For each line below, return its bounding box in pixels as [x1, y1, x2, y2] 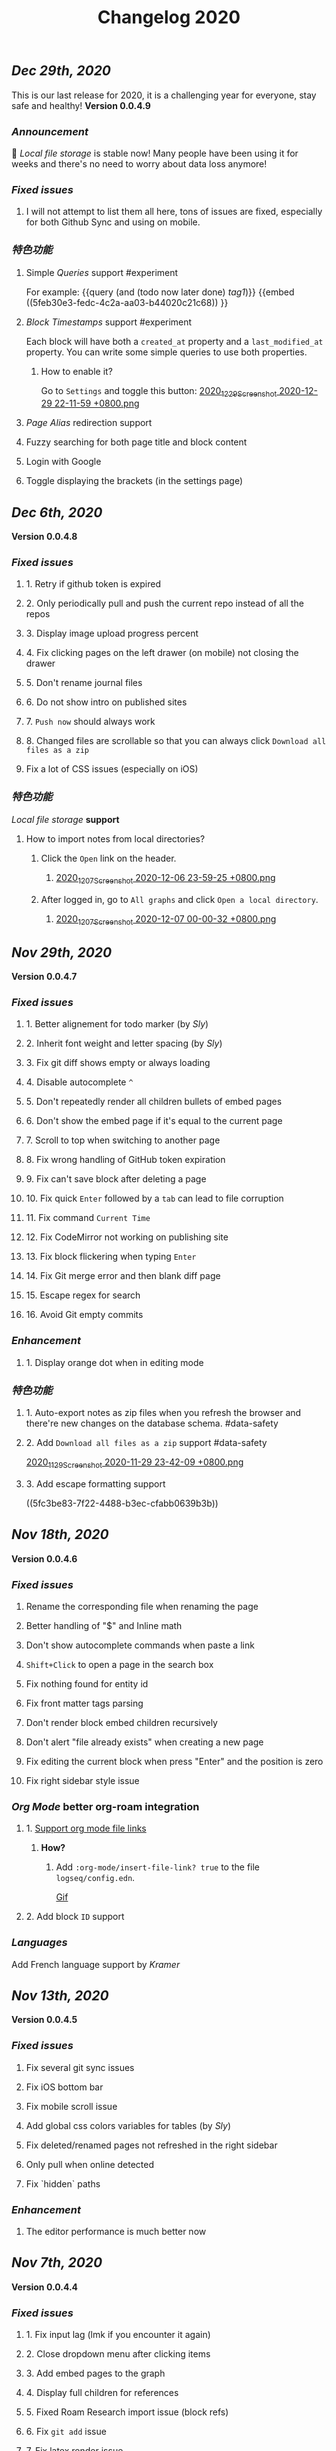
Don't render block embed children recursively [25, 1716, 218, 1728]
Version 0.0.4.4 [11, 2281, 79, 2293]
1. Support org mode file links [25, 1822, 147, 1835]
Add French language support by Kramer [11, 1958, 181, 1970]
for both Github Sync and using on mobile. [25, 216, 201, 228]
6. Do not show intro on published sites [25, 696, 188, 708]
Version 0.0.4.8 [11, 531, 78, 543]
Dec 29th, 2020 [11, 62, 112, 80]
